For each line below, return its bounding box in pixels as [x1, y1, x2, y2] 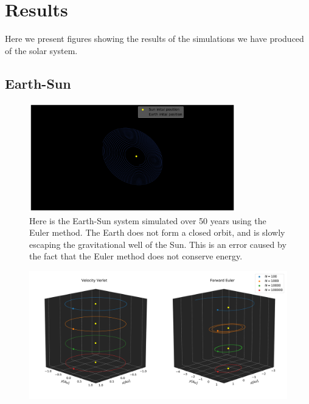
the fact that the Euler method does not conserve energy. [29, 250, 243, 262]
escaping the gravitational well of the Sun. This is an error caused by [29, 238, 286, 250]
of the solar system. [5, 44, 78, 56]
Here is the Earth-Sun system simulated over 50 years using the [29, 214, 266, 227]
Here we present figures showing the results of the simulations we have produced [5, 32, 304, 45]
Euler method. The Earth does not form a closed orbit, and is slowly [29, 226, 285, 239]
